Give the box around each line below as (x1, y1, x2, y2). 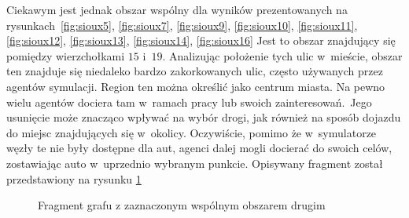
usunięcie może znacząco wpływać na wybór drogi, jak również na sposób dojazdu (6, 109, 401, 125)
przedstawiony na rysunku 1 (6, 170, 142, 187)
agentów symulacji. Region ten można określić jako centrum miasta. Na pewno (6, 78, 385, 94)
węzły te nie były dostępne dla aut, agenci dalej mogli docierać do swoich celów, (6, 140, 392, 156)
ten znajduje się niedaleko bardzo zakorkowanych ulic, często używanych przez (6, 63, 383, 79)
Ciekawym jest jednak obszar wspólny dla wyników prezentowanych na (6, 2, 348, 17)
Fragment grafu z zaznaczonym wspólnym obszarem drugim (38, 197, 326, 213)
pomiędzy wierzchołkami (6, 47, 125, 64)
